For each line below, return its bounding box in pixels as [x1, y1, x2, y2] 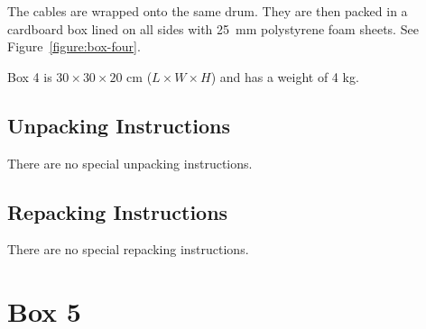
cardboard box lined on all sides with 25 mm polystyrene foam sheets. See [7, 19, 419, 38]
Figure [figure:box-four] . [7, 37, 141, 56]
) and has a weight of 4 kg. [210, 67, 359, 86]
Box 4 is [7, 67, 52, 86]
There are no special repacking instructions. [7, 240, 249, 259]
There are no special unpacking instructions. [7, 153, 253, 172]
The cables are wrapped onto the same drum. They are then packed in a [7, 2, 408, 20]
